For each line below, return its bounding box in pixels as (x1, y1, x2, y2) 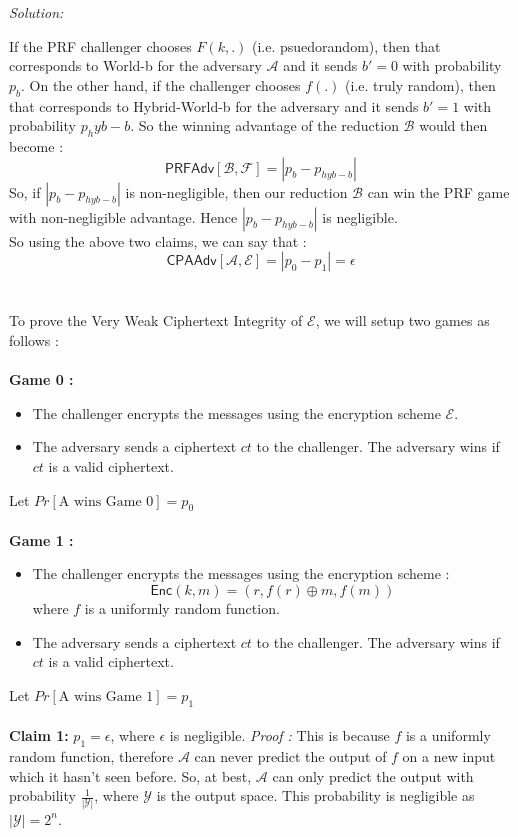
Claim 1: (9, 725, 69, 746)
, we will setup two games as (315, 310, 490, 331)
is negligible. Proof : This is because (169, 725, 390, 746)
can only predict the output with (272, 765, 474, 786)
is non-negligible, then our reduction (125, 181, 348, 202)
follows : (9, 329, 59, 350)
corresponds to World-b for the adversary (9, 55, 262, 76)
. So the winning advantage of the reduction (130, 115, 399, 136)
